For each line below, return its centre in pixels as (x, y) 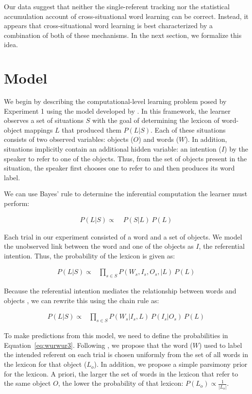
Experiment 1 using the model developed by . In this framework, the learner (117, 111)
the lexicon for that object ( (45, 364)
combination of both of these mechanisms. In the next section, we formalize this (123, 35)
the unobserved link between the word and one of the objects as (99, 246)
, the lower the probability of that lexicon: (121, 383)
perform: (17, 203)
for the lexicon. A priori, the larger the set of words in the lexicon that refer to (121, 373)
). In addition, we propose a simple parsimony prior (171, 364)
